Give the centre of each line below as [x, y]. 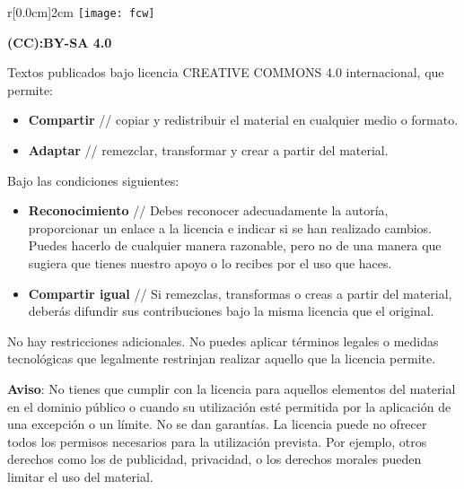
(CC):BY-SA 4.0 [60, 42]
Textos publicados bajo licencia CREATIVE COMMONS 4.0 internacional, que [226, 72]
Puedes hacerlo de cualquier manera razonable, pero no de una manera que [235, 245]
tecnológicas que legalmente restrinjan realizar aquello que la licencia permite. [222, 358]
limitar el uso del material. [80, 476]
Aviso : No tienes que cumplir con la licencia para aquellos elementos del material [232, 388]
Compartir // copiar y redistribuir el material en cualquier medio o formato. [243, 120]
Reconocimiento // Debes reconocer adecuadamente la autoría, [208, 210]
